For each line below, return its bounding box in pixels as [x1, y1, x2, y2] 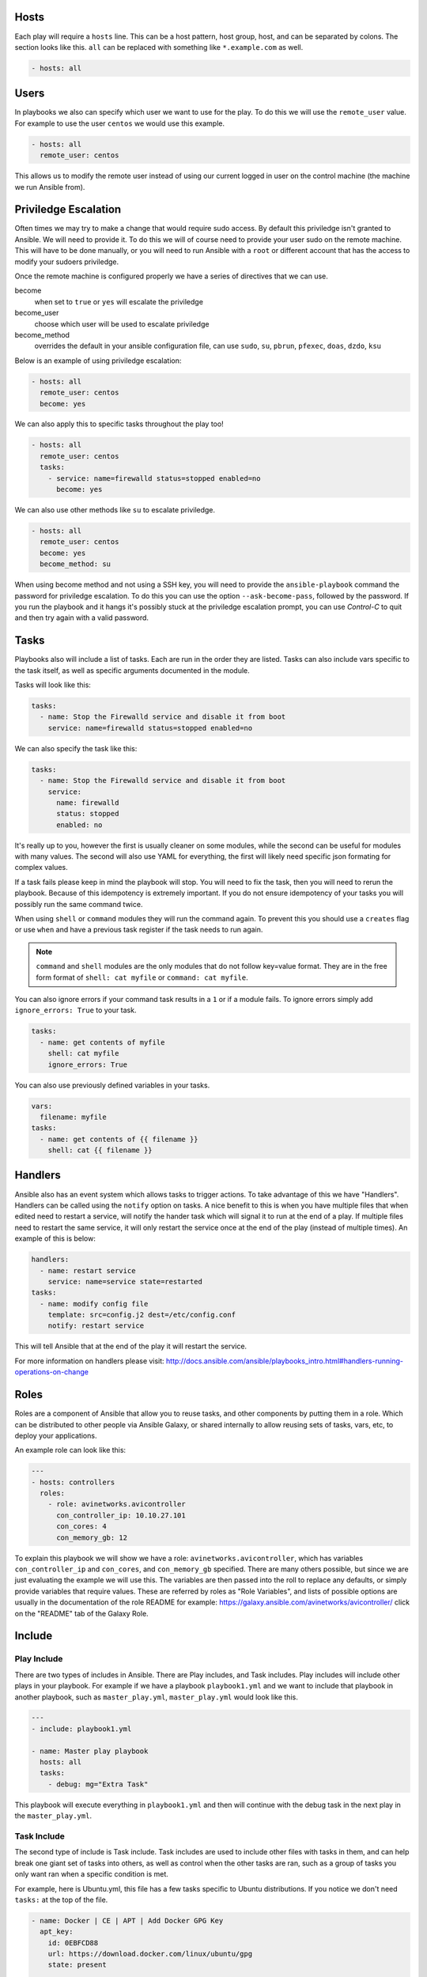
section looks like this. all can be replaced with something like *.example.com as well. [14, 42, 304, 51]
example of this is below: [14, 1234, 96, 1243]
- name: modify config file [40, 1299, 149, 1308]
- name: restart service [40, 1266, 136, 1275]
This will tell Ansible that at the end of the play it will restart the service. [14, 1341, 248, 1351]
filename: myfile [40, 1112, 107, 1121]
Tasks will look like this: [14, 680, 91, 690]
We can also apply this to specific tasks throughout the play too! [14, 419, 225, 429]
